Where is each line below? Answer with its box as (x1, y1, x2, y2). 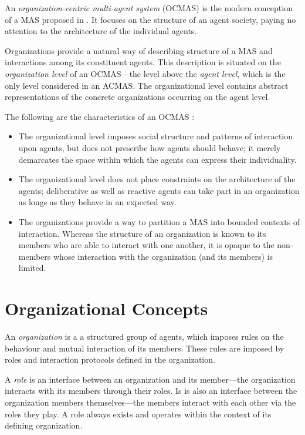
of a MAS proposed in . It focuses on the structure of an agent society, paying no (5, 13, 296, 25)
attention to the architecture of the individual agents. (5, 25, 197, 37)
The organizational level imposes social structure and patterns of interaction (18, 130, 293, 142)
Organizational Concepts (5, 296, 208, 320)
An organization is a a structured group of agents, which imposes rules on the (5, 330, 284, 342)
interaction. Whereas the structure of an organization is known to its (18, 227, 266, 239)
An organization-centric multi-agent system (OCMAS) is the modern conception (5, 2, 293, 14)
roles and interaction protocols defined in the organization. (5, 353, 215, 366)
